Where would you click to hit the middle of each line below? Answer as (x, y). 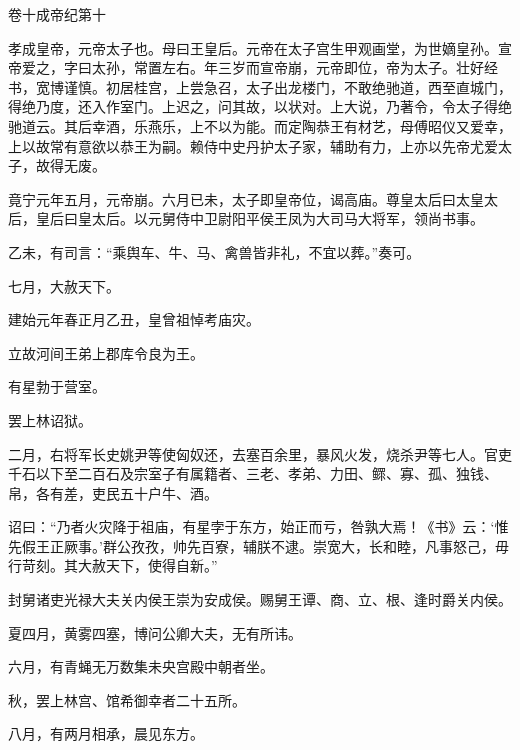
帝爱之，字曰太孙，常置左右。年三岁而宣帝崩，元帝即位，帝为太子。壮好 (246, 67)
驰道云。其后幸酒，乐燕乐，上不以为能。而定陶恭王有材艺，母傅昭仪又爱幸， (260, 125)
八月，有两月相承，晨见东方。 (106, 733)
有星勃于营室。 (57, 386)
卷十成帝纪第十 (57, 14)
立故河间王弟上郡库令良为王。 (106, 352)
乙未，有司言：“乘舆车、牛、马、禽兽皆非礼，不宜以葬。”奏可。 (214, 251)
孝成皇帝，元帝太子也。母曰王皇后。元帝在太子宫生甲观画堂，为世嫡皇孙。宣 (260, 47)
